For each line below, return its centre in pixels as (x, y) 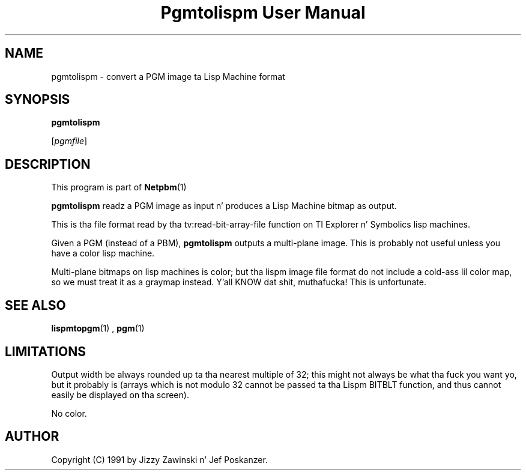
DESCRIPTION (48, 164)
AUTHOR (32, 437)
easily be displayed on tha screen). (120, 395)
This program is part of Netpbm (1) (119, 187)
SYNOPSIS (38, 100)
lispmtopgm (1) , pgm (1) (98, 328)
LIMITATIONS (46, 351)
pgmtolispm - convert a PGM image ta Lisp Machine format (168, 76)
